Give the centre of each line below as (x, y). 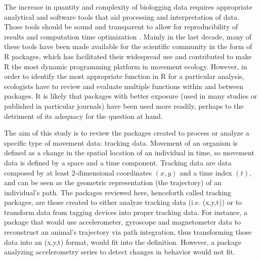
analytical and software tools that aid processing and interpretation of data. (122, 16)
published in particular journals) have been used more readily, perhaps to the (124, 105)
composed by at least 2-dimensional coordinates (78, 172)
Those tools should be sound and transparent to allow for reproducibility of (121, 27)
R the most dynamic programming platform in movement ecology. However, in (126, 66)
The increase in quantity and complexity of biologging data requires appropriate (128, 7)
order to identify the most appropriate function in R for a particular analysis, (124, 76)
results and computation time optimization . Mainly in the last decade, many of (128, 36)
